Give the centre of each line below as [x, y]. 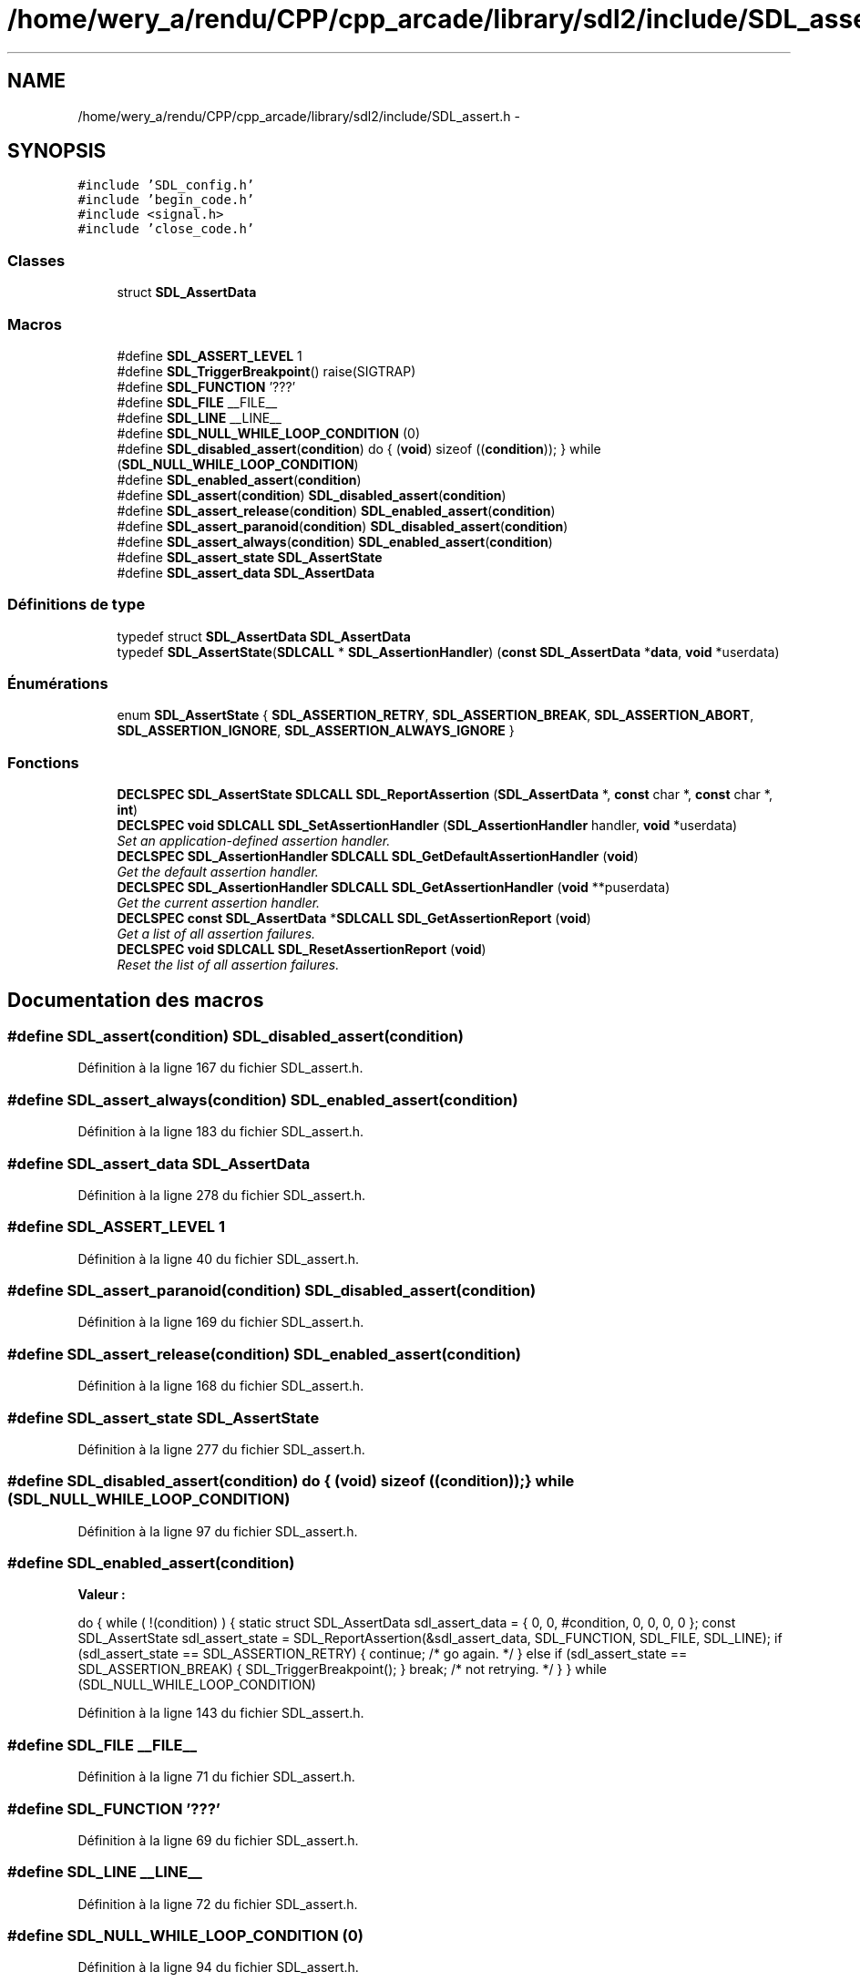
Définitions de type [77, 605]
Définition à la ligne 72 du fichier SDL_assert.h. [218, 1904]
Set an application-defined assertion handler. [254, 841]
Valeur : [102, 1595]
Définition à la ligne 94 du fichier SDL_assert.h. [218, 1967]
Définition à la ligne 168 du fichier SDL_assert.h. [221, 1386]
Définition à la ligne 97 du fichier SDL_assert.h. [218, 1531]
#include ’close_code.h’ [166, 229]
